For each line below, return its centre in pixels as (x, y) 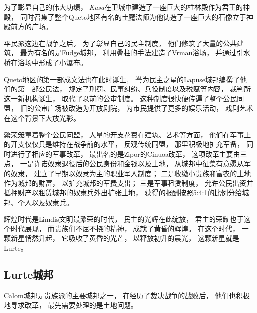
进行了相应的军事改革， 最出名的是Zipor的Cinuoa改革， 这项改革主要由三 (129, 154)
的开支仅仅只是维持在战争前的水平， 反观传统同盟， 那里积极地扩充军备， (124, 144)
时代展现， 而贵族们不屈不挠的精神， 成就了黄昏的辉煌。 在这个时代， (125, 228)
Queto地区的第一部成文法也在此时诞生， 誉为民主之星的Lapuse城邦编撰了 (122, 79)
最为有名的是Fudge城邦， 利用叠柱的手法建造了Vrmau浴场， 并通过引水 (135, 53)
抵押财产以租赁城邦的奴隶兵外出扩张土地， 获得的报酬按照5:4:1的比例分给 (123, 193)
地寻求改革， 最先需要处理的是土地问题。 (71, 305)
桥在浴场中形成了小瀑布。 (45, 62)
